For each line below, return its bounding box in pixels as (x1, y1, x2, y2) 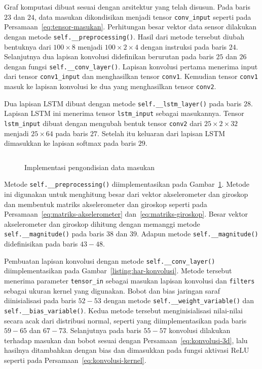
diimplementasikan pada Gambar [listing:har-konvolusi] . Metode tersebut (4, 265, 232, 276)
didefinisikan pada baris (4, 238, 78, 249)
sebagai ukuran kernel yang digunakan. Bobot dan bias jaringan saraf (4, 285, 220, 296)
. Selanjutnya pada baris (66, 325, 141, 336)
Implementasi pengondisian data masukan (24, 161, 155, 172)
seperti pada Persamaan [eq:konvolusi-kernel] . (4, 354, 146, 365)
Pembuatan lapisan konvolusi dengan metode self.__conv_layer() (4, 255, 215, 266)
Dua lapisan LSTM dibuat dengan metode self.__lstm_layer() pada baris (4, 98, 242, 108)
